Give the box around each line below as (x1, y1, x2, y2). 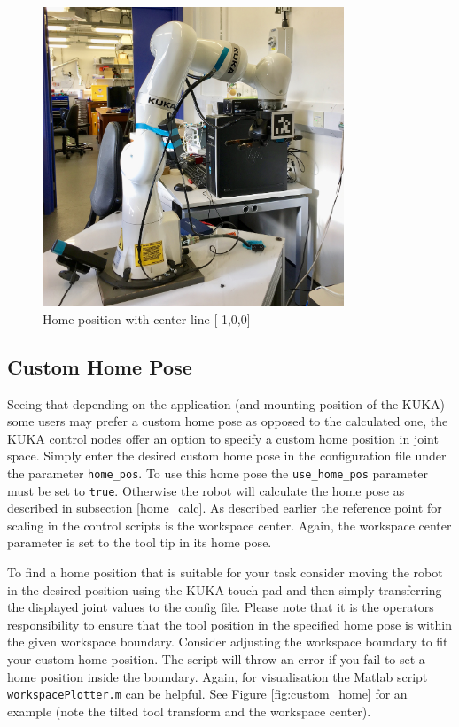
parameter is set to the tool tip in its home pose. (7, 533, 272, 552)
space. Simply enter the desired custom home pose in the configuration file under (7, 446, 447, 465)
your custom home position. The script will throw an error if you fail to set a (7, 649, 425, 668)
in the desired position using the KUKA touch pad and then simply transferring (7, 580, 442, 599)
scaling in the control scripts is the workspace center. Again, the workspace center (7, 515, 452, 534)
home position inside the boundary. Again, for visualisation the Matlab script (7, 667, 428, 685)
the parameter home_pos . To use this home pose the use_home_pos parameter (7, 463, 428, 482)
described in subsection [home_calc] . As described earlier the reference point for (7, 499, 442, 517)
